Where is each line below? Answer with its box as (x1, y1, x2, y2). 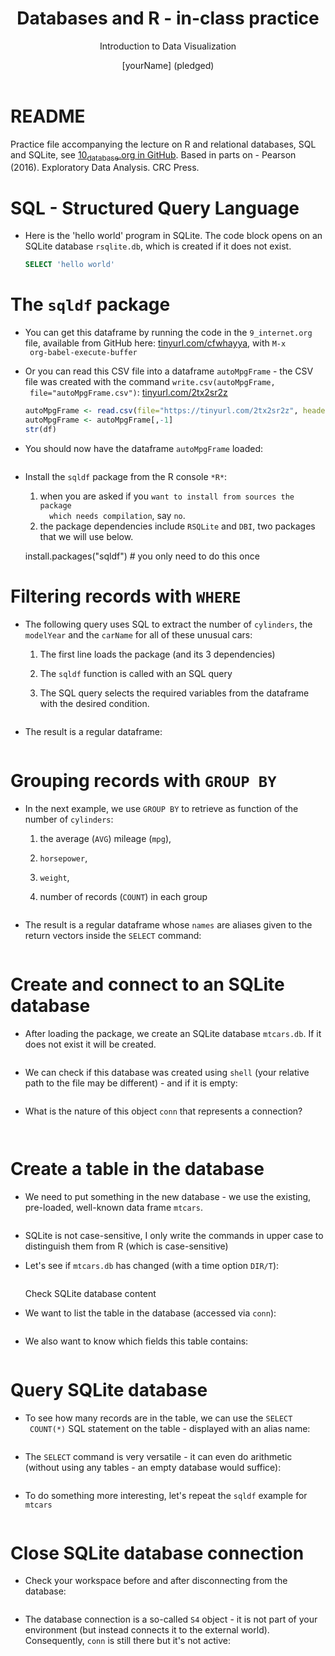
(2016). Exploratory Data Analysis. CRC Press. (10, 162, 200, 174)
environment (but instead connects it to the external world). (24, 1624, 270, 1636)
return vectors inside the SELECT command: (24, 929, 202, 941)
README (10, 105, 86, 127)
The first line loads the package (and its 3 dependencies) (39, 648, 276, 660)
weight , (39, 871, 70, 883)
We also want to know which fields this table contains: (24, 1335, 249, 1347)
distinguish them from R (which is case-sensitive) (24, 1240, 229, 1252)
